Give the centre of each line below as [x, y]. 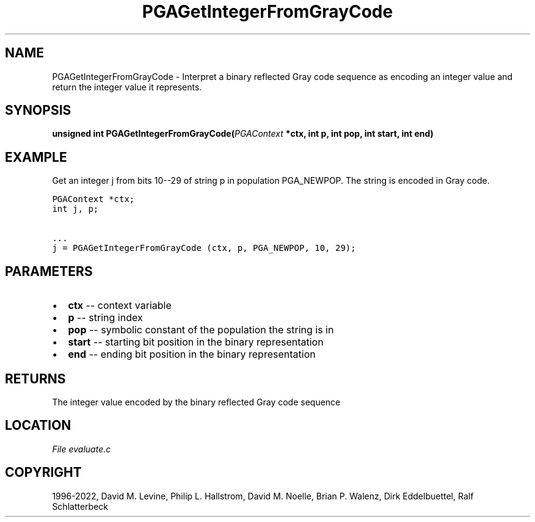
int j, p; [75, 209]
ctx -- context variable [120, 306]
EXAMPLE [36, 157]
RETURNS [35, 379]
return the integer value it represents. [127, 87]
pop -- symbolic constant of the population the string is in [201, 330]
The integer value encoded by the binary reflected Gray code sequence [196, 402]
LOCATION [38, 426]
